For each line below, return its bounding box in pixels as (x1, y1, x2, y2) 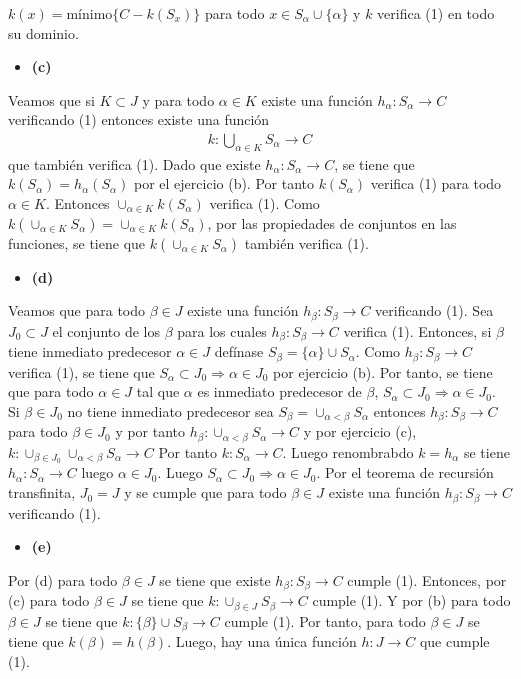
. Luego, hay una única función (167, 631, 357, 652)
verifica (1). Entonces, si (343, 320, 492, 341)
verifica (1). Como (209, 192, 320, 213)
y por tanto (115, 421, 186, 442)
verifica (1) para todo (370, 173, 502, 194)
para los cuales (177, 320, 267, 341)
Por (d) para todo (8, 569, 118, 590)
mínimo (66, 8, 113, 22)
